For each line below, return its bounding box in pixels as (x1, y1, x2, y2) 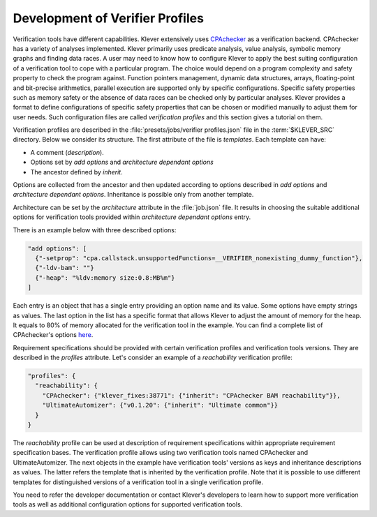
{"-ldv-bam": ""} (35, 264, 94, 272)
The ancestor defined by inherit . (30, 167, 123, 176)
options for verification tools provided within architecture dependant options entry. (13, 213, 251, 221)
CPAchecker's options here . (13, 331, 94, 339)
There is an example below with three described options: (13, 225, 177, 234)
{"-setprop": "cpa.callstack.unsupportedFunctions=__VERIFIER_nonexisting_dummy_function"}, (35, 254, 363, 262)
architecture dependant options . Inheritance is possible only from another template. (13, 190, 254, 199)
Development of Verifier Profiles (13, 10, 204, 26)
